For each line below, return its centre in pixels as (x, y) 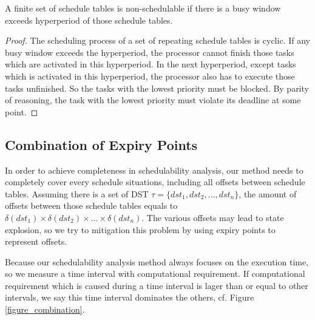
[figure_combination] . (45, 309)
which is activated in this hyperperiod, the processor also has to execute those (150, 76)
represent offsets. (36, 241)
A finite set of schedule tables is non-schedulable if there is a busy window (143, 8)
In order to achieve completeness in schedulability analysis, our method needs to (154, 170)
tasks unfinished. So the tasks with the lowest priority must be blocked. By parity (157, 88)
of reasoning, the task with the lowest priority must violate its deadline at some (153, 100)
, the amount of (268, 193)
